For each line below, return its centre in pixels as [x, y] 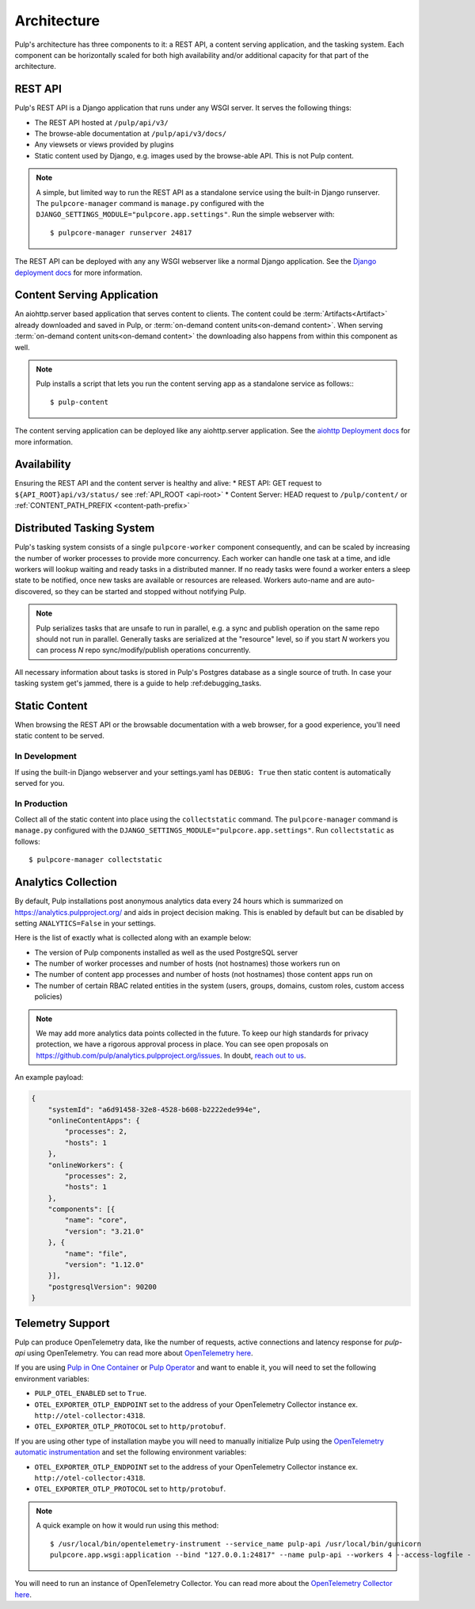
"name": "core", [96, 1220]
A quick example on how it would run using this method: [127, 1526]
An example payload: [49, 1077]
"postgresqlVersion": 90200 [103, 1287]
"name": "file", [96, 1253]
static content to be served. [59, 736]
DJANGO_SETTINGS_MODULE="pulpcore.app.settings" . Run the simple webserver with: [185, 215]
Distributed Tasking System [85, 528]
